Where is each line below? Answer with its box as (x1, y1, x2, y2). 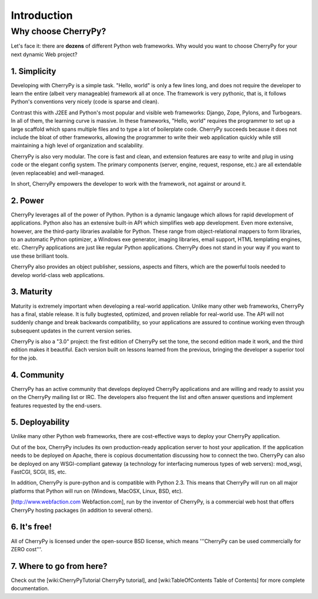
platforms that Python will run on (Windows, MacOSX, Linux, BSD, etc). (11, 487, 183, 495)
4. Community (11, 370, 65, 380)
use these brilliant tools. (11, 252, 69, 259)
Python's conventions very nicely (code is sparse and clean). (11, 98, 159, 106)
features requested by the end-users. (11, 401, 102, 409)
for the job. (11, 354, 38, 361)
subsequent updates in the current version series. (11, 327, 132, 334)
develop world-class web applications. (11, 271, 105, 278)
